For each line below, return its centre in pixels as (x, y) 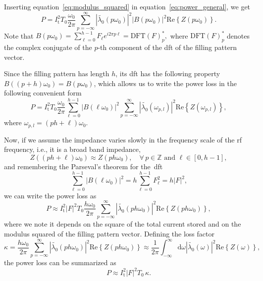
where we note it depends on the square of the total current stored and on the (123, 224)
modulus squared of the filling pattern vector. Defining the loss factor (109, 233)
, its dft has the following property (168, 73)
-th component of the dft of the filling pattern (167, 47)
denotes (238, 35)
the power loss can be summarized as (60, 262)
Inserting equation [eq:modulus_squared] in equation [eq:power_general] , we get (127, 6)
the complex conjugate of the (48, 47)
